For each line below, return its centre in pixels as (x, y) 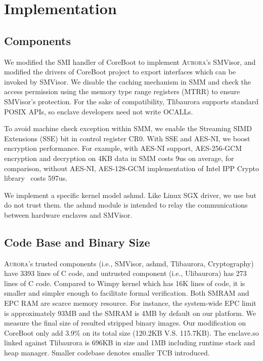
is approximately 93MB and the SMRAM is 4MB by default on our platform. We (130, 313)
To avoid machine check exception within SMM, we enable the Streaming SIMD (128, 128)
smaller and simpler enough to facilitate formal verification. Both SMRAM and (127, 293)
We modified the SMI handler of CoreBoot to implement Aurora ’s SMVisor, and (130, 62)
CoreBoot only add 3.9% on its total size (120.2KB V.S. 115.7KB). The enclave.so (131, 332)
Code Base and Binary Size (77, 242)
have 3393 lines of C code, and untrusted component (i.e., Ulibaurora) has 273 (125, 273)
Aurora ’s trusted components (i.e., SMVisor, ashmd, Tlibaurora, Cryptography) (129, 263)
